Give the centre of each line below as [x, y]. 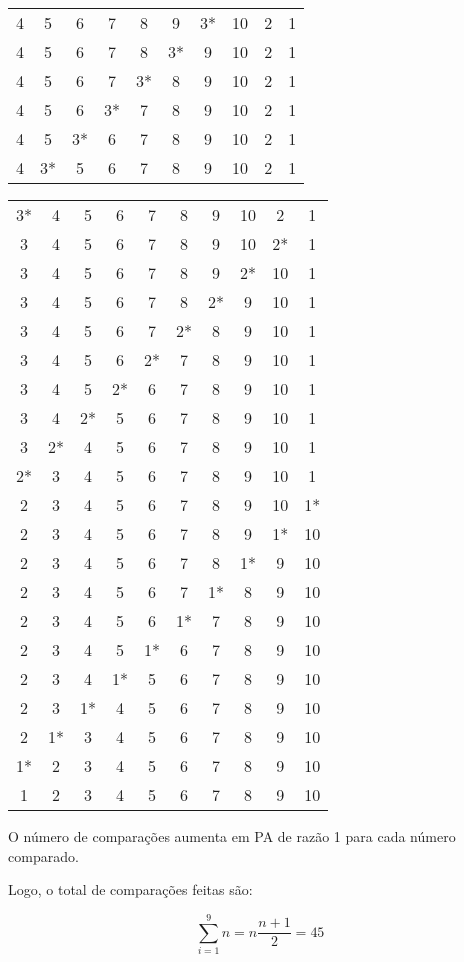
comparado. [43, 855]
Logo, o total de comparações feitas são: [130, 889]
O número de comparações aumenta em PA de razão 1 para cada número [232, 836]
